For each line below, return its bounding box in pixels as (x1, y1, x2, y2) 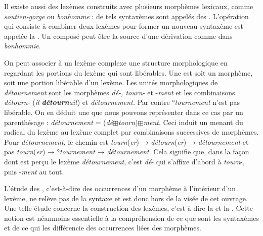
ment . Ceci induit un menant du (143, 116, 243, 127)
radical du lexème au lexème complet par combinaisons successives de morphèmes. (4, 127, 259, 137)
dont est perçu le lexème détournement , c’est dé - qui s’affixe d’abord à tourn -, (4, 156, 245, 166)
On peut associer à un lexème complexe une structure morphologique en (4, 57, 228, 68)
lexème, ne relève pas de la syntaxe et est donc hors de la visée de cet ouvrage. (4, 193, 248, 203)
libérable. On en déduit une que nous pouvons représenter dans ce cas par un (4, 106, 243, 117)
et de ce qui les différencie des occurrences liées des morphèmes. (4, 222, 201, 233)
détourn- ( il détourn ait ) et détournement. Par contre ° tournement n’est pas (4, 97, 240, 107)
